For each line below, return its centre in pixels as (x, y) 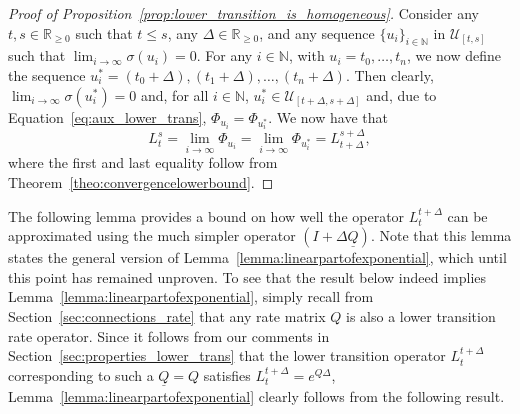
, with (306, 55)
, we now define (453, 55)
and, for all (174, 94)
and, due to (401, 94)
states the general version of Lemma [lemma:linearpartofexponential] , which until (257, 257)
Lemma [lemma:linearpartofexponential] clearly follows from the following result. (256, 395)
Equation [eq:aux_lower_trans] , (107, 116)
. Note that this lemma (441, 235)
